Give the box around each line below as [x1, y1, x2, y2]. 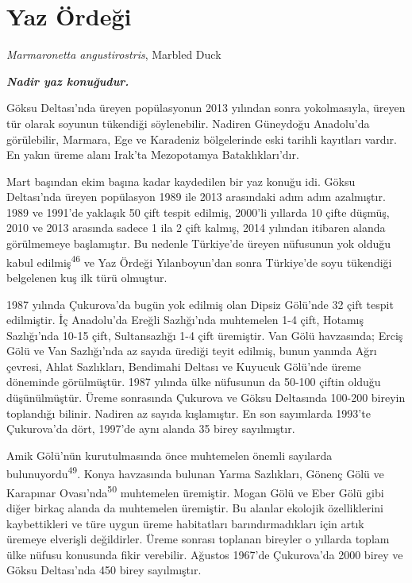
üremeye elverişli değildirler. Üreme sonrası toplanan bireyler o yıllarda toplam [6, 531, 390, 547]
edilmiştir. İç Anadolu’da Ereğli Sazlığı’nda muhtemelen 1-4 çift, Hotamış [6, 311, 364, 328]
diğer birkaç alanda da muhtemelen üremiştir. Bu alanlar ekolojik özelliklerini [6, 499, 383, 515]
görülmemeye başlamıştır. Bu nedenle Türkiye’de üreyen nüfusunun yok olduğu [6, 235, 391, 252]
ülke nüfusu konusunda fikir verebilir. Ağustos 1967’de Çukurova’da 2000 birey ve [6, 546, 403, 562]
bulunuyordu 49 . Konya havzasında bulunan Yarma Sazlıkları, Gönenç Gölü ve [6, 463, 384, 482]
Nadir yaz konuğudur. [6, 72, 129, 89]
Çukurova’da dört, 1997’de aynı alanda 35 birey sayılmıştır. [6, 420, 295, 437]
